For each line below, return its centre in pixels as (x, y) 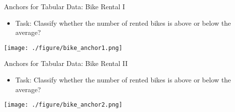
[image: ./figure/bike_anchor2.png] (63, 105)
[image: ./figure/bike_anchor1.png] (63, 48)
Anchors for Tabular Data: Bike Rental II (66, 63)
